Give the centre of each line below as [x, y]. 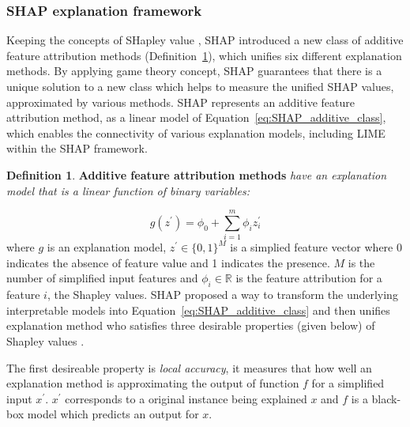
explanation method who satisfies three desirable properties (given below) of [191, 325]
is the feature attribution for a [309, 278]
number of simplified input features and [102, 278]
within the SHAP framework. [77, 148]
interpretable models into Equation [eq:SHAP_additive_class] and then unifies [198, 310]
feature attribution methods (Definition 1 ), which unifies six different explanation [204, 55]
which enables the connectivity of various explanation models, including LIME [196, 132]
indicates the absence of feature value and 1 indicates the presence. [168, 262]
